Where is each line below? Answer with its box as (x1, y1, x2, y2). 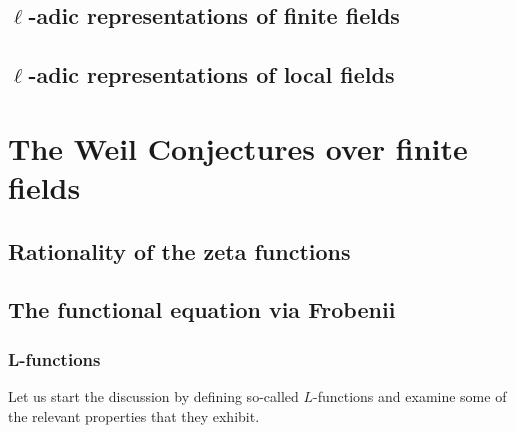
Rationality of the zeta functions (8, 235, 351, 266)
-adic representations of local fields (28, 59, 395, 90)
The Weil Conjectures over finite (8, 127, 468, 168)
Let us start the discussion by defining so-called (8, 385, 299, 406)
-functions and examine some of (313, 385, 507, 406)
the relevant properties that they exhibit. (8, 405, 260, 426)
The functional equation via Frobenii (8, 294, 396, 325)
